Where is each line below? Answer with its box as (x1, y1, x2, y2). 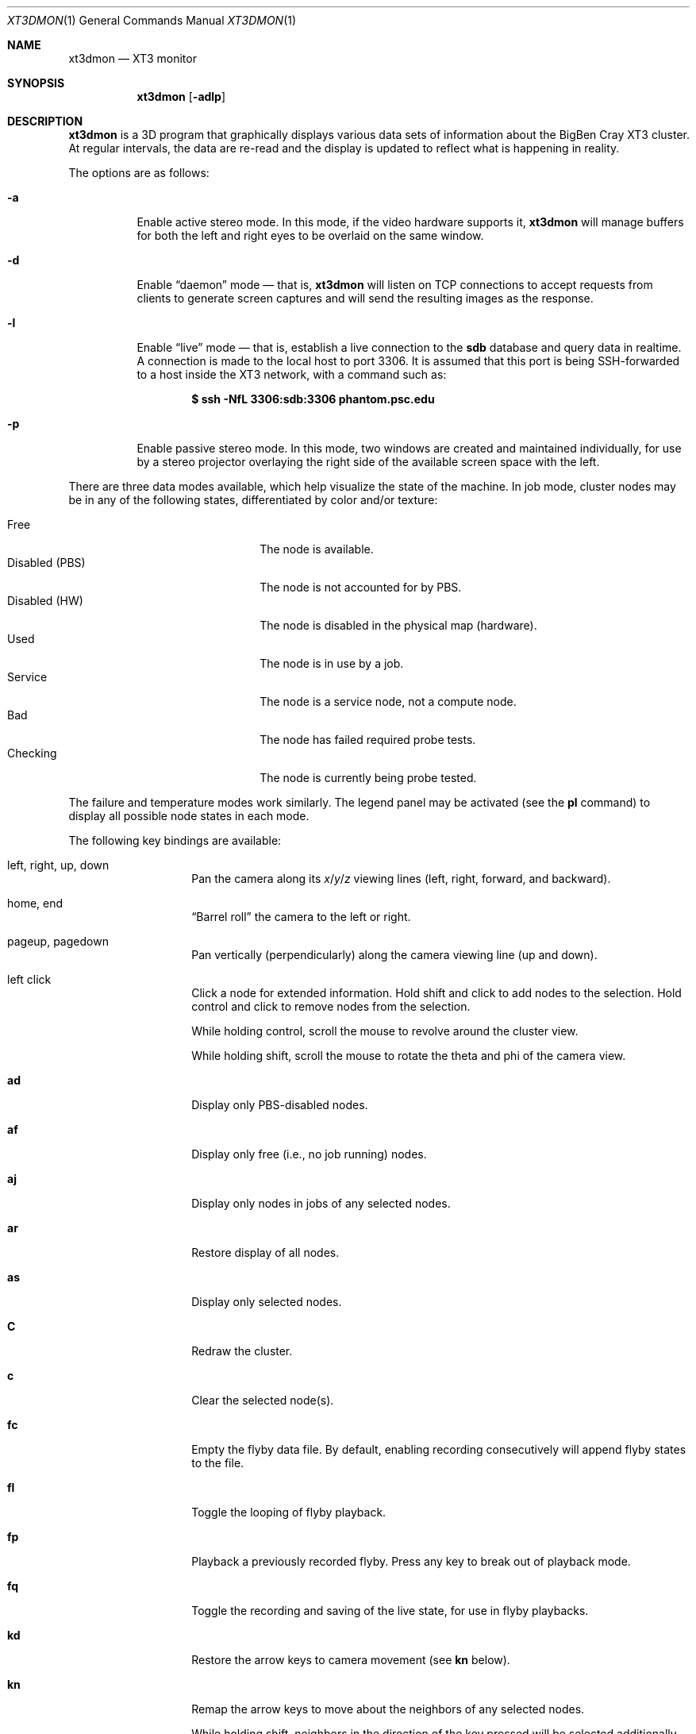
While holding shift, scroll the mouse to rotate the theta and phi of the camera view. (191, 1049, 626, 1062)
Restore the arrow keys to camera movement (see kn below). (191, 1653, 510, 1667)
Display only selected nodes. (191, 1295, 342, 1308)
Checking (7, 746, 57, 760)
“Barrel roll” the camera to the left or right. (191, 910, 411, 923)
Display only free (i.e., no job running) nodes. (191, 1147, 427, 1161)
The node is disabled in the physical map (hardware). (260, 618, 537, 632)
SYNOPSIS (7, 76, 65, 90)
